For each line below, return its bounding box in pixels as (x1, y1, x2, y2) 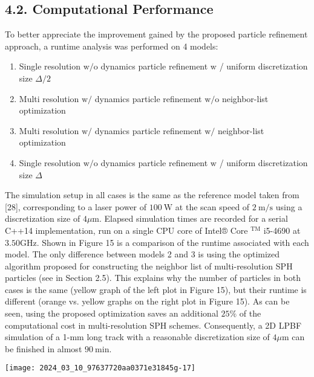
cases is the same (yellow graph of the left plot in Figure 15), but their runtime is (5, 283, 307, 295)
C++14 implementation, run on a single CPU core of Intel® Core (5, 224, 248, 236)
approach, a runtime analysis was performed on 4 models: (5, 39, 218, 52)
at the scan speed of (175, 200, 250, 213)
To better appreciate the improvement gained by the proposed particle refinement (5, 28, 308, 40)
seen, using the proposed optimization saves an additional (5, 307, 218, 320)
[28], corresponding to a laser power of (5, 200, 147, 213)
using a (275, 200, 303, 213)
